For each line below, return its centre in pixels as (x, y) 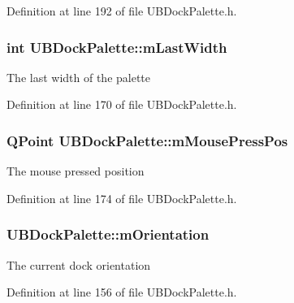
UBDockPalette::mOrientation (108, 234)
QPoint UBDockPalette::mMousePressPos (147, 140)
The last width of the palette (79, 77)
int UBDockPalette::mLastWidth (117, 47)
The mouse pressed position (76, 171)
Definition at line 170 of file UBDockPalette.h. (122, 104)
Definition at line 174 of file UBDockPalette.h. (122, 198)
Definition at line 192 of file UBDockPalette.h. (122, 11)
